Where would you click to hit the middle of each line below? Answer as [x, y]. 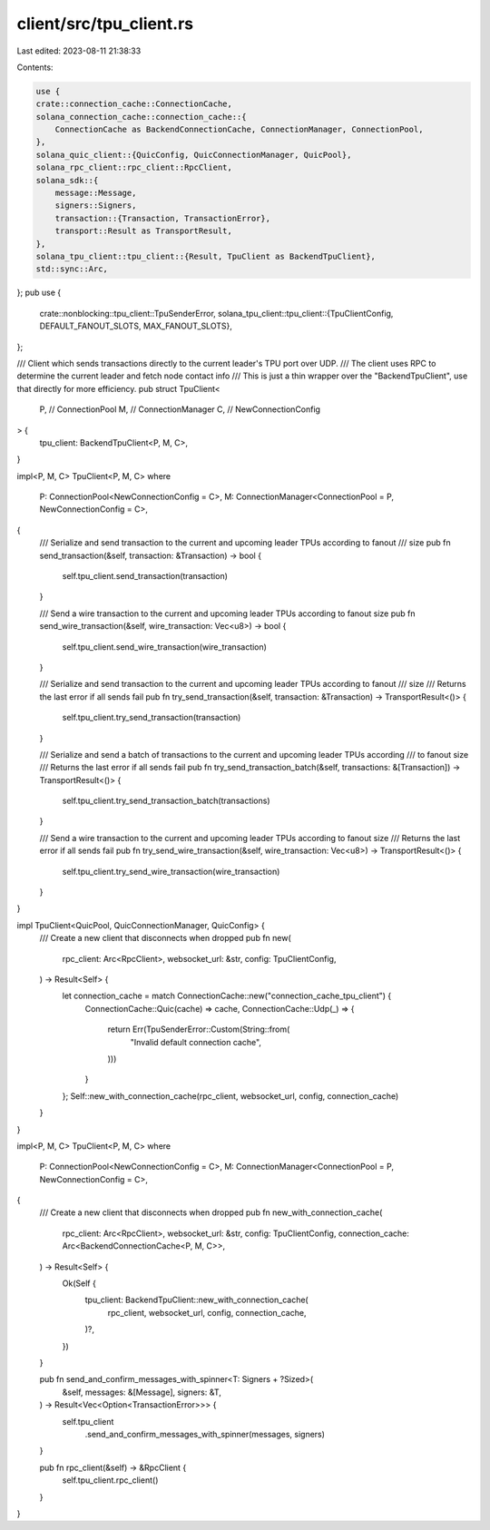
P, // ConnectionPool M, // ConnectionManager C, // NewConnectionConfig [180, 409]
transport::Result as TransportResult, [144, 231]
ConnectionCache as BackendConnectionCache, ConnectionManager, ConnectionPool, [239, 130]
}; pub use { [39, 293]
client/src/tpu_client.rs [105, 24]
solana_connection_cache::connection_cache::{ [141, 117]
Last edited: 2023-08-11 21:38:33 [79, 51]
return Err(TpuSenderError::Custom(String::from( [199, 1029]
